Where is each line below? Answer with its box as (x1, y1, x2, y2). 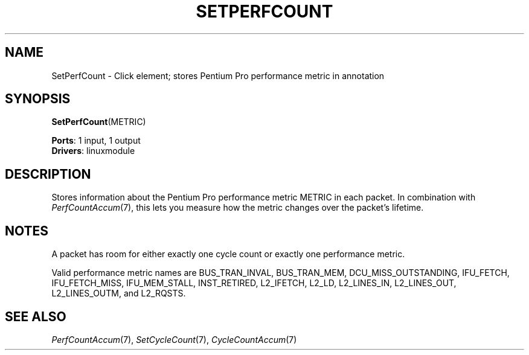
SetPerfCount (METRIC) (51, 117, 146, 127)
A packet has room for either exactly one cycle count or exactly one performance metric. (51, 249, 405, 260)
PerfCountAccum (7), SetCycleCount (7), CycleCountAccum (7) (51, 334, 297, 345)
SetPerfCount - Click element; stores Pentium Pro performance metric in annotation (51, 70, 385, 81)
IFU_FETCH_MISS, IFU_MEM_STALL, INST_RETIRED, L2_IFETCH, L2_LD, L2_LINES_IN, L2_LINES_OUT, (51, 278, 457, 289)
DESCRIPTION (5, 166, 91, 182)
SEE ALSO (5, 309, 66, 324)
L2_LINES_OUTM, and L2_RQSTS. (51, 288, 186, 299)
